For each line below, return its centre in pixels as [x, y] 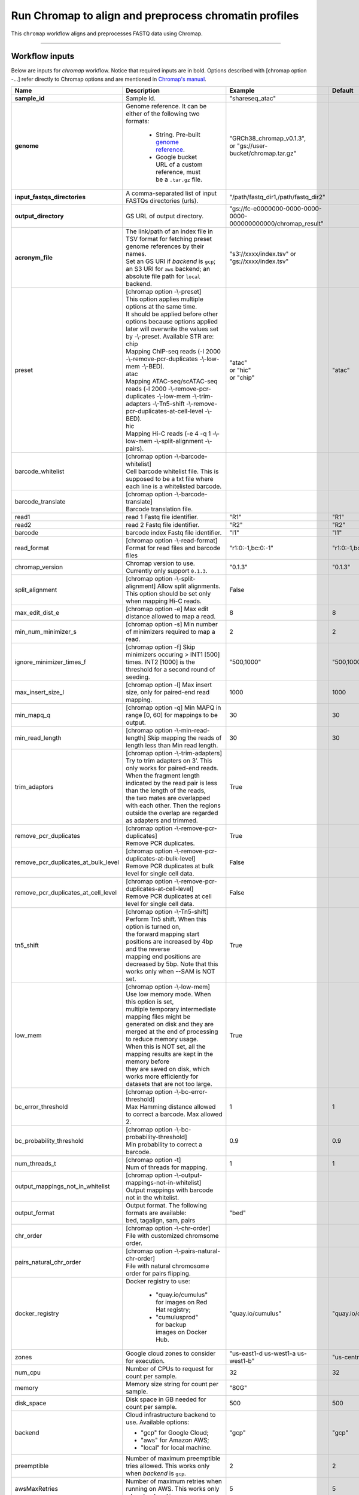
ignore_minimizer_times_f [50, 662]
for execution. [145, 1361]
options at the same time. [162, 307]
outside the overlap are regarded [172, 813]
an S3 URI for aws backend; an [168, 269]
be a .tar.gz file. [179, 179]
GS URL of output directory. [165, 216]
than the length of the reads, [166, 791]
